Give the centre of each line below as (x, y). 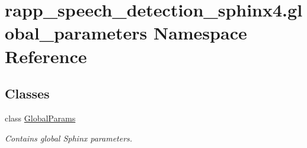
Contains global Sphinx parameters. (69, 138)
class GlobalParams (40, 118)
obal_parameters (76, 33)
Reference (46, 56)
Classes (27, 93)
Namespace (200, 33)
